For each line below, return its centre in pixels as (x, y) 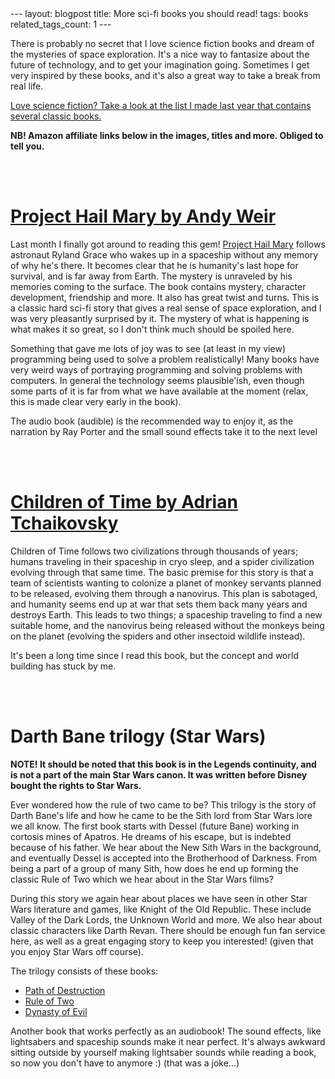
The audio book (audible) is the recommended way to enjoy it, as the (152, 421)
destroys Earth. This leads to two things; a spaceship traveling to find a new (166, 614)
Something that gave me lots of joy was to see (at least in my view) (148, 348)
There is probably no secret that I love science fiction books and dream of (162, 43)
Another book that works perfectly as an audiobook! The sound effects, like (166, 1031)
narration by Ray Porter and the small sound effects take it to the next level (164, 431)
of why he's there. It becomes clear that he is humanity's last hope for (154, 265)
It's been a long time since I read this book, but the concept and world (154, 655)
